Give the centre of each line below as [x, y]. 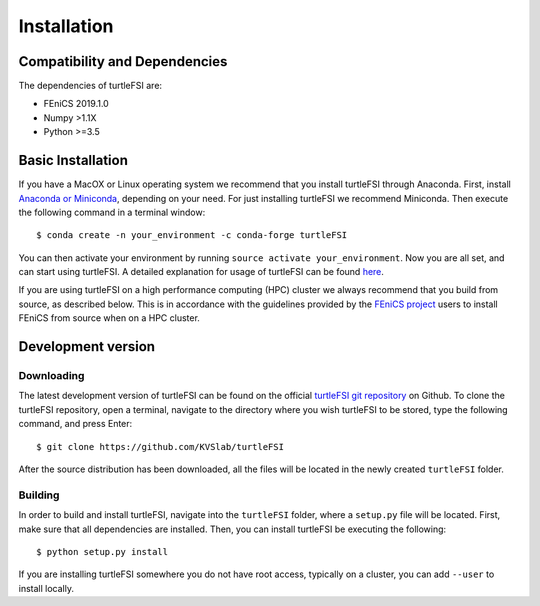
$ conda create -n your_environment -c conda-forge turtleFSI [192, 235]
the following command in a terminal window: [112, 212]
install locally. [46, 588]
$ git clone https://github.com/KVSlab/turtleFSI [160, 446]
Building [39, 495]
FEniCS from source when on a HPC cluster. [109, 318]
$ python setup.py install [102, 551]
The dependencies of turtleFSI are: [90, 86]
